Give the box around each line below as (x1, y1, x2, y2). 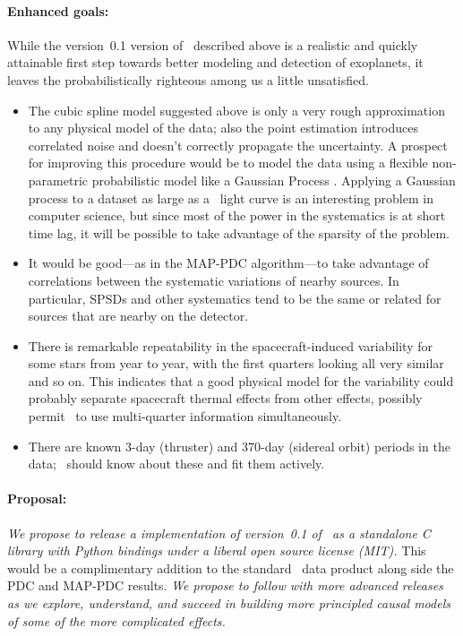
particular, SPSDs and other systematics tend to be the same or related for (28, 288, 442, 307)
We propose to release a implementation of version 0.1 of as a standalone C (7, 523, 431, 542)
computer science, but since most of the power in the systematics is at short (28, 206, 446, 225)
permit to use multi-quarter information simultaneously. (28, 407, 342, 425)
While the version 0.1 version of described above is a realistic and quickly (7, 35, 418, 54)
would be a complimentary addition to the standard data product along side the (7, 558, 454, 577)
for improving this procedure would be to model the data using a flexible (28, 153, 428, 172)
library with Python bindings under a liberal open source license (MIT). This (7, 541, 426, 560)
